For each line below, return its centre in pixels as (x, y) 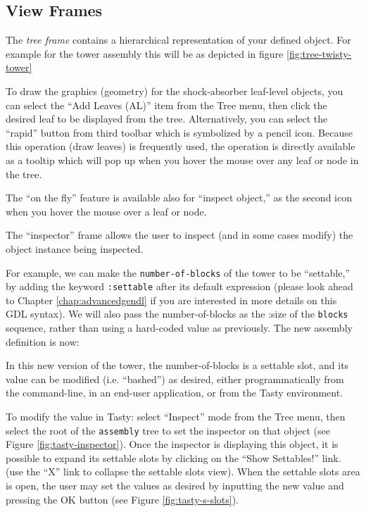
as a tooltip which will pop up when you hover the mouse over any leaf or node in (182, 160)
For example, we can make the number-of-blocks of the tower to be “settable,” (178, 272)
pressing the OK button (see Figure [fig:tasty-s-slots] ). (122, 499)
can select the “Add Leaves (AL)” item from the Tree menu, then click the (166, 105)
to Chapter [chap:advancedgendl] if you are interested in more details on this (171, 300)
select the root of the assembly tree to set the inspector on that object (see (168, 430)
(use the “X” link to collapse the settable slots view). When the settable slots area (183, 472)
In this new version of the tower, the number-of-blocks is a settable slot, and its (177, 365)
